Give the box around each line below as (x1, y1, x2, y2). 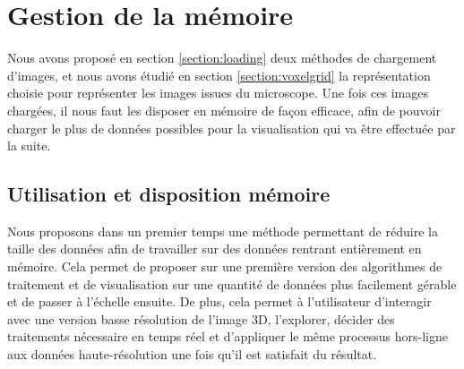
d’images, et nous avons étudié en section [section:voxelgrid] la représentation (7, 65, 431, 84)
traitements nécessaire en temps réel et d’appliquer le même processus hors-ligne (7, 327, 448, 346)
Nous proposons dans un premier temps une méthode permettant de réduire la (7, 221, 438, 240)
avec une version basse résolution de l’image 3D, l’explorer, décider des (7, 309, 395, 328)
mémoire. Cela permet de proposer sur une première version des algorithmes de (7, 257, 443, 276)
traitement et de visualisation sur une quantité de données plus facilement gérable (7, 274, 457, 293)
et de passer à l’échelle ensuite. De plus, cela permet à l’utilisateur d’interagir (7, 292, 432, 311)
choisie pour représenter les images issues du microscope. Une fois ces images (7, 83, 428, 102)
